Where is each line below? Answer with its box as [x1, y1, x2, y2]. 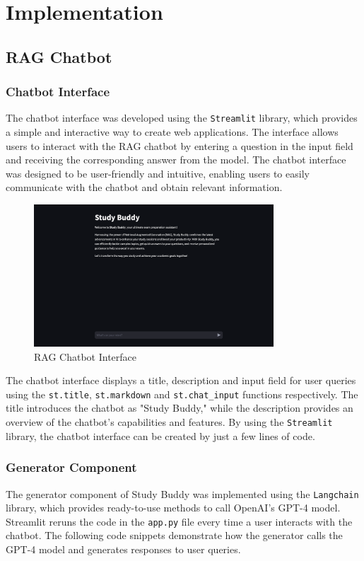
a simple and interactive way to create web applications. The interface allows [6, 125, 339, 139]
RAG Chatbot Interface [34, 349, 136, 364]
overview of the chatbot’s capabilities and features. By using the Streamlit [6, 415, 333, 429]
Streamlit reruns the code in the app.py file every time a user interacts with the [6, 514, 353, 528]
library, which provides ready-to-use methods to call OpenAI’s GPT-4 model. [6, 500, 341, 515]
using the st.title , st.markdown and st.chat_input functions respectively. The [6, 386, 358, 401]
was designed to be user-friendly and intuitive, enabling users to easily [6, 166, 310, 180]
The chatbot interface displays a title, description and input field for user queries [6, 373, 356, 388]
